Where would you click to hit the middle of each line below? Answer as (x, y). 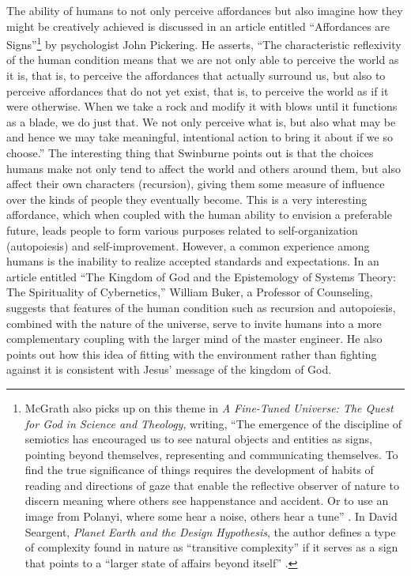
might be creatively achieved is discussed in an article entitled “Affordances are (198, 26)
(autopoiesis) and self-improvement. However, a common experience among (188, 245)
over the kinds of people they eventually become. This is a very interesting (187, 199)
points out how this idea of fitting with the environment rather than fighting (192, 354)
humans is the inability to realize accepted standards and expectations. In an (193, 261)
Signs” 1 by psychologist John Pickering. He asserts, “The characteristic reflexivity (204, 43)
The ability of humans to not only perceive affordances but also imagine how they (205, 10)
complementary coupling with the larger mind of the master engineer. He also (194, 339)
